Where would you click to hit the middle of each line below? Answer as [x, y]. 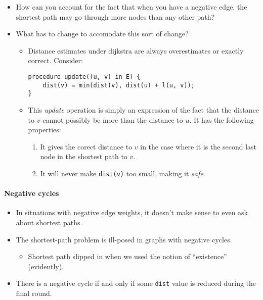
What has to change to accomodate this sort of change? [102, 34]
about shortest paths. [49, 222]
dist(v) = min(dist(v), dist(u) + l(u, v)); [119, 85]
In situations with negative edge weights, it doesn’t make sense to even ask [132, 212]
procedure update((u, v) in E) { [84, 77]
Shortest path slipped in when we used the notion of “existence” [127, 256]
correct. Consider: [55, 60]
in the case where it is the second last [199, 146]
